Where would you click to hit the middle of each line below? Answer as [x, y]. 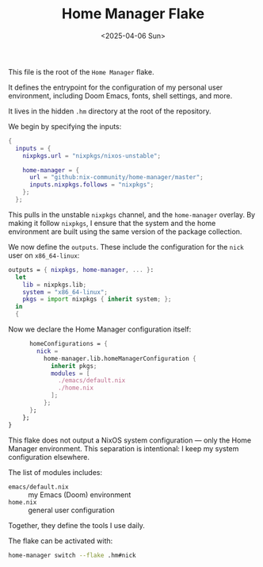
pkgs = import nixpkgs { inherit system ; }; [97, 299]
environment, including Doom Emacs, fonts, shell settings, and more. [120, 95]
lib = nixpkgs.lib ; [55, 285]
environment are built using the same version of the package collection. [125, 232]
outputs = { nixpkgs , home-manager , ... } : [81, 270]
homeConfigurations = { [69, 344]
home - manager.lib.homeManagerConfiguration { [120, 358]
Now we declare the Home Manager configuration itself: [100, 329]
